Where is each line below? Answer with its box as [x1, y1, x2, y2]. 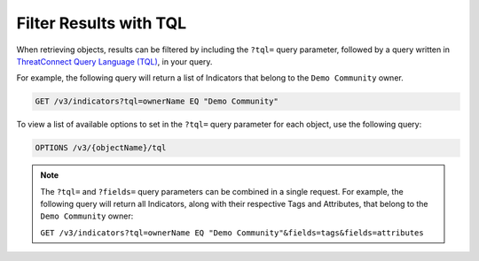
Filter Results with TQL [16, 13, 187, 33]
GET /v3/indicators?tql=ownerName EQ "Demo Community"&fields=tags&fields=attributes [40, 227, 425, 238]
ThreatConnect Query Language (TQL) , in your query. [16, 56, 213, 66]
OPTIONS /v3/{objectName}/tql [35, 142, 167, 153]
